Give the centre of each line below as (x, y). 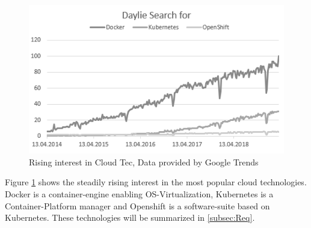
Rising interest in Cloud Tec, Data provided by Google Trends (144, 162)
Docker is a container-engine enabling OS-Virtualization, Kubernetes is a (139, 193)
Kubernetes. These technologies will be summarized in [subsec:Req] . (130, 217)
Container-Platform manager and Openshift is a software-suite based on (137, 205)
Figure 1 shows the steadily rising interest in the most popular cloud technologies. (156, 182)
